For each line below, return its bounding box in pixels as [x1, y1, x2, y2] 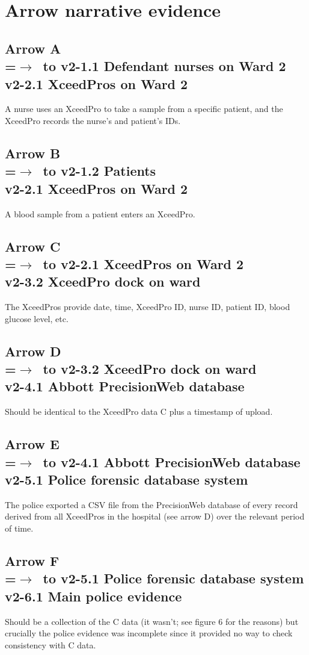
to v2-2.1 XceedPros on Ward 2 [43, 254, 244, 273]
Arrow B [5, 143, 61, 162]
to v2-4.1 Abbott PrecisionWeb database [43, 452, 301, 471]
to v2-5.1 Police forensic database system [43, 569, 304, 588]
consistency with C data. [5, 638, 96, 651]
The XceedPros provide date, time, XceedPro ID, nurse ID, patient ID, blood [5, 300, 290, 313]
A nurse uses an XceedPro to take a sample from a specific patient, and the [5, 102, 283, 115]
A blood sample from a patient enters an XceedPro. [5, 207, 195, 220]
